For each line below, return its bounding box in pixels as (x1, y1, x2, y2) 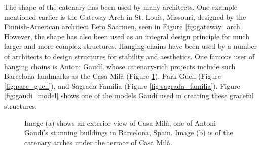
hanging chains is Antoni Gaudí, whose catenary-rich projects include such (4, 61, 236, 71)
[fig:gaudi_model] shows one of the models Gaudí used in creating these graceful (4, 90, 254, 101)
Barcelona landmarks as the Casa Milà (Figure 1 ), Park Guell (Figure (4, 71, 221, 81)
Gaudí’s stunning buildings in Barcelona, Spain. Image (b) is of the (24, 127, 233, 138)
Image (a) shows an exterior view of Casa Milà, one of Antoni (24, 117, 216, 128)
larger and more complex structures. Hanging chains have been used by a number (4, 41, 257, 52)
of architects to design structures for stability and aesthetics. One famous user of (4, 51, 255, 61)
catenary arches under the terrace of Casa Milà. (24, 137, 172, 147)
